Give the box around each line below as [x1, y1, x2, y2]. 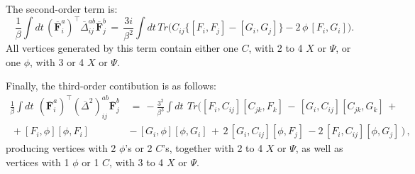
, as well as [295, 141, 343, 156]
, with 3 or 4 [30, 54, 84, 69]
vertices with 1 [6, 154, 70, 169]
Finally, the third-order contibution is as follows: [6, 78, 216, 93]
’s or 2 [125, 141, 153, 156]
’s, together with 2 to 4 [162, 141, 263, 156]
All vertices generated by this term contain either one [6, 40, 238, 55]
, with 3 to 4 [109, 154, 164, 169]
